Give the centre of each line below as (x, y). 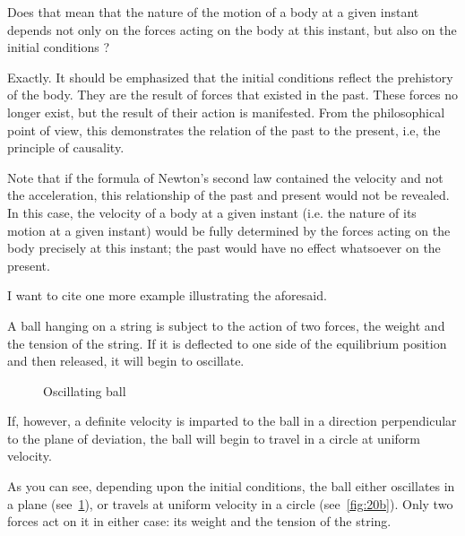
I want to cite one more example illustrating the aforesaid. (167, 295)
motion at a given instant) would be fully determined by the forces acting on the (229, 230)
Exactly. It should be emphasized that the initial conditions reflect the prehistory (230, 77)
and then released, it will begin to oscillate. (126, 361)
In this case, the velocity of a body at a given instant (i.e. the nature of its (212, 212)
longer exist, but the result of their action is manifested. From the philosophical (226, 112)
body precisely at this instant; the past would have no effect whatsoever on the (224, 248)
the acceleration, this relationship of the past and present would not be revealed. (228, 195)
